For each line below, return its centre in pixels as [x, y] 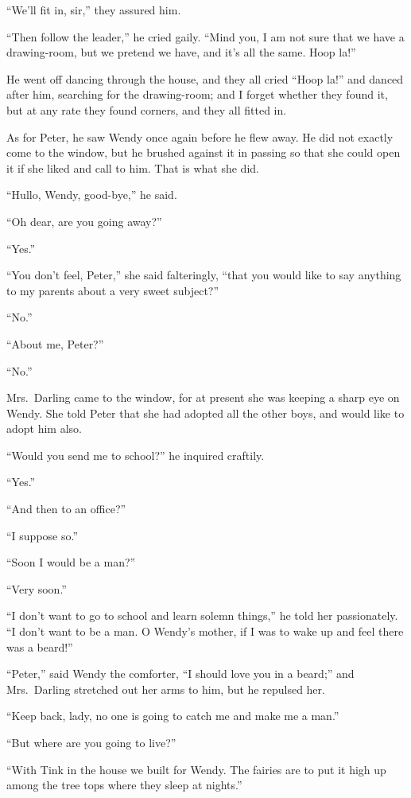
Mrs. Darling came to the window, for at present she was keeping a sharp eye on [203, 397]
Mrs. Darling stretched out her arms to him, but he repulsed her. [166, 689]
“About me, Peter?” [55, 343]
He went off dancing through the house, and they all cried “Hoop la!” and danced [205, 78]
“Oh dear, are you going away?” [84, 221]
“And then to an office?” [66, 509]
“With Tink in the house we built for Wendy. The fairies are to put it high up [196, 769]
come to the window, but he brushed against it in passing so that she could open [204, 152]
